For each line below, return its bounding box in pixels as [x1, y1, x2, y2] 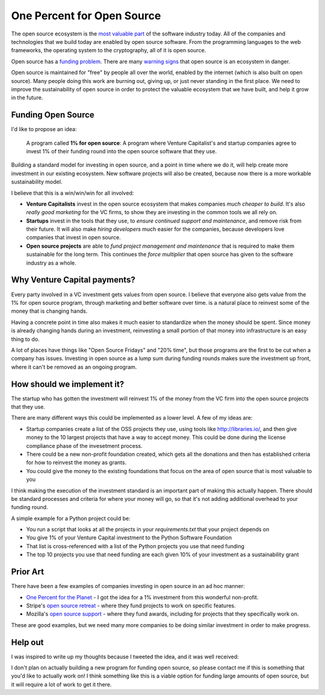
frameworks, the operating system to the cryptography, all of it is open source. [11, 47, 206, 54]
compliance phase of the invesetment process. [26, 442, 143, 449]
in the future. [11, 94, 43, 102]
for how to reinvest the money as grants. [26, 459, 126, 466]
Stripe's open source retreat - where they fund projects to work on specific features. [26, 602, 236, 609]
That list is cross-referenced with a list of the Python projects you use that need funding [26, 542, 245, 550]
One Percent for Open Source [11, 9, 161, 22]
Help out [11, 637, 44, 648]
